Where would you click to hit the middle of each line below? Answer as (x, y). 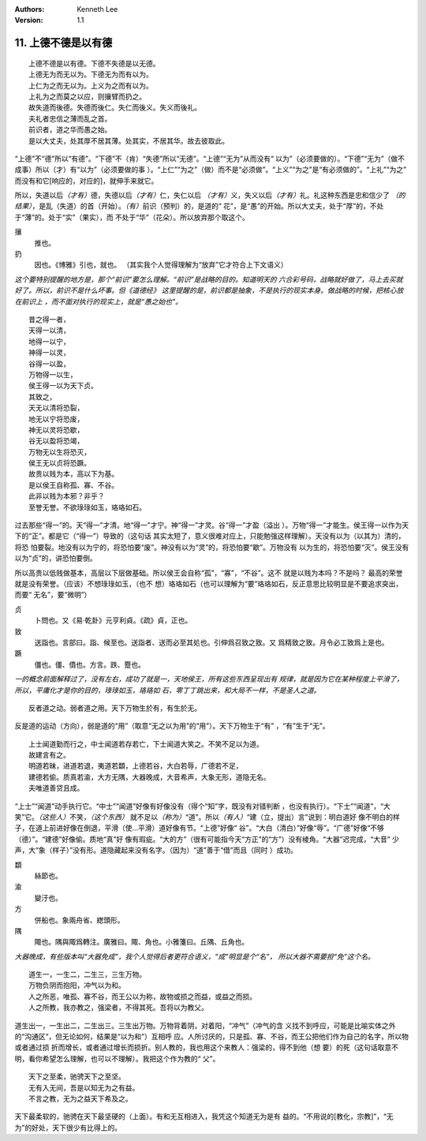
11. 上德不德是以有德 (64, 43)
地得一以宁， (49, 342)
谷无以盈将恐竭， (56, 441)
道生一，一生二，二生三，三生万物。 (87, 975)
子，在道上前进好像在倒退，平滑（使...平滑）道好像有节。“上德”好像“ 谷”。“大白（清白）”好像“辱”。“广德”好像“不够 (199, 828)
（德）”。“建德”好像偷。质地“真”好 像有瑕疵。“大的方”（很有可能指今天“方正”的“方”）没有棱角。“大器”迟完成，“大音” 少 (207, 839)
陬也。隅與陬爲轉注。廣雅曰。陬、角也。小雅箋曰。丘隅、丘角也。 (141, 942)
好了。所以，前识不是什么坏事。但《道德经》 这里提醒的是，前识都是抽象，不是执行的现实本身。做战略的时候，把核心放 (209, 290)
